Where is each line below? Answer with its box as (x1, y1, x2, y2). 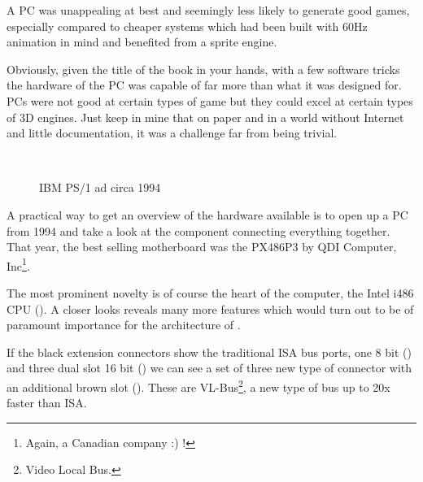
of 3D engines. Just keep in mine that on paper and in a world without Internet (7, 108, 404, 125)
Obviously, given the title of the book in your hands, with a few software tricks (7, 60, 400, 77)
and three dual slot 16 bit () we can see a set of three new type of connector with (7, 359, 412, 376)
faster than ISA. (7, 394, 87, 411)
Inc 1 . (7, 254, 30, 274)
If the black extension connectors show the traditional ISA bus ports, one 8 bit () (7, 343, 412, 360)
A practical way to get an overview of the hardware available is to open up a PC (7, 206, 408, 223)
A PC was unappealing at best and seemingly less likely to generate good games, (7, 2, 410, 18)
